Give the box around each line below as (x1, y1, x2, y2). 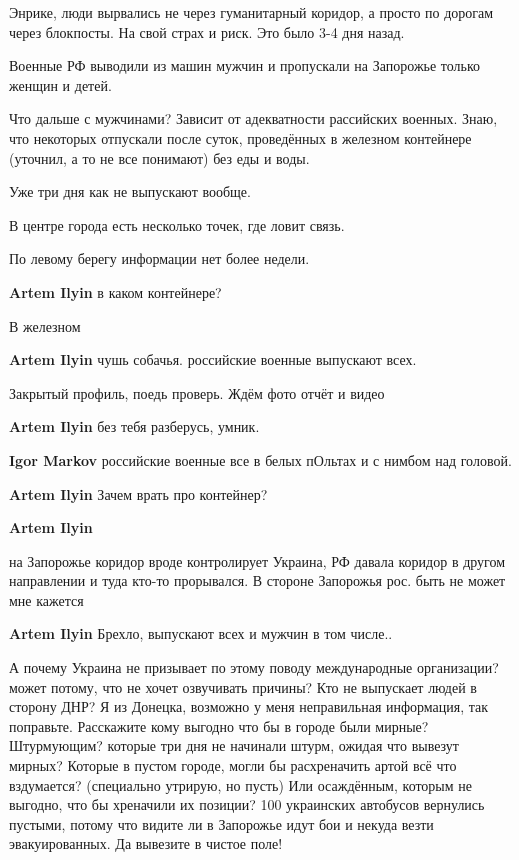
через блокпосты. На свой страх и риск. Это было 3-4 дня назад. (9, 21, 405, 42)
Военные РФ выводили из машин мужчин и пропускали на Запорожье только (9, 55, 481, 76)
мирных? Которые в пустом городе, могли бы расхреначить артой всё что (9, 755, 457, 776)
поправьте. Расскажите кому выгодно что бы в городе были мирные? (9, 715, 429, 736)
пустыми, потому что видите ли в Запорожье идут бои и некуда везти (9, 813, 434, 834)
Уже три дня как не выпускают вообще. (9, 181, 251, 202)
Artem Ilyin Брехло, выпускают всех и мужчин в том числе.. (9, 623, 393, 644)
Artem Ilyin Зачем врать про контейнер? (9, 483, 268, 504)
